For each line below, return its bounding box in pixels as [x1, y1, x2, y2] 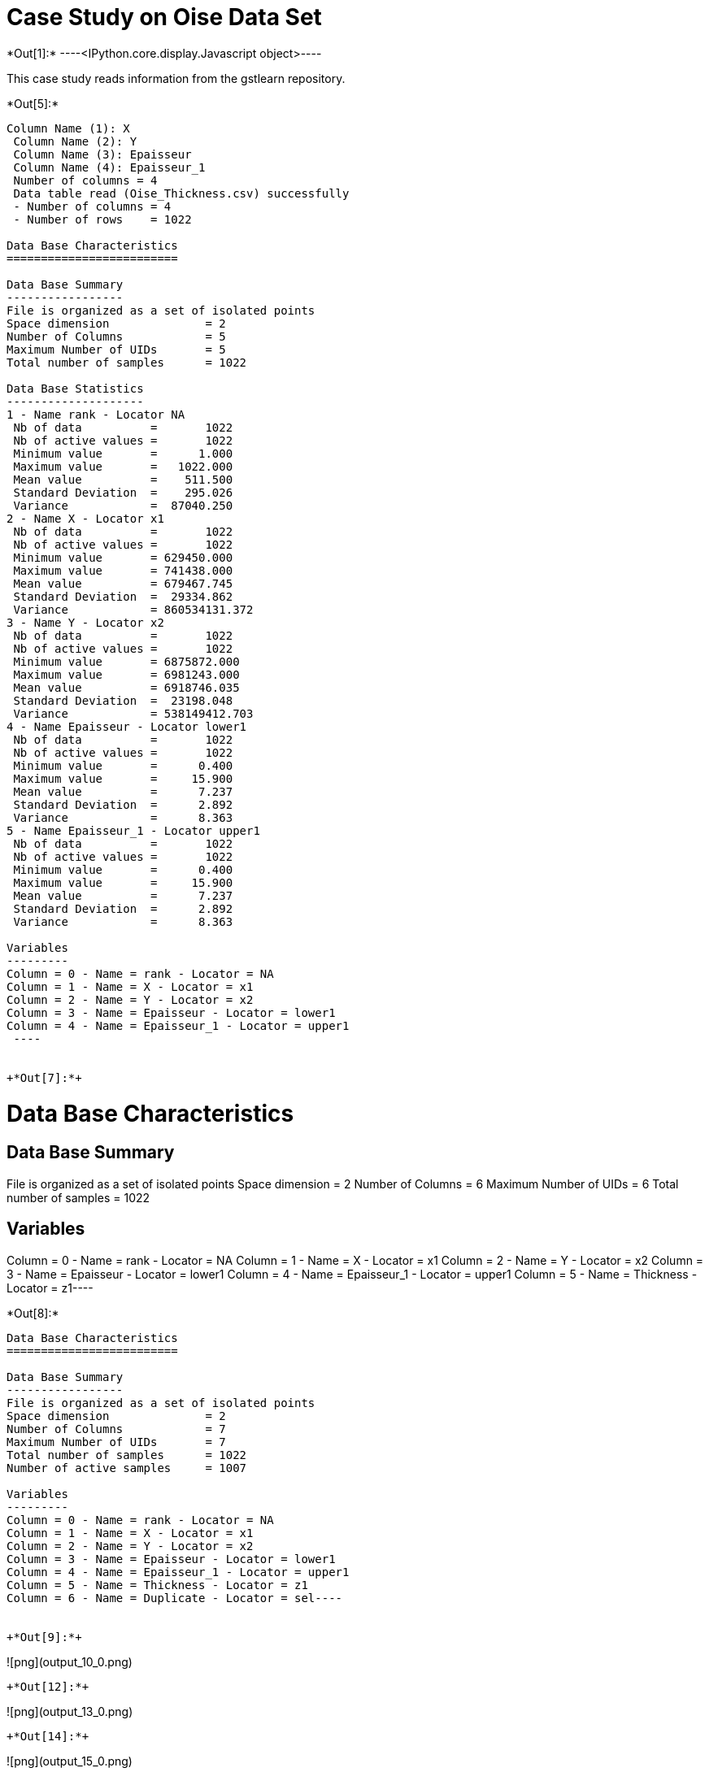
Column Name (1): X [7, 121, 130, 135]
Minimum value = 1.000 [13, 446, 233, 460]
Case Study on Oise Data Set [7, 3, 322, 31]
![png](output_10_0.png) [7, 1654, 133, 1669]
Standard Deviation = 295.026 [13, 485, 233, 499]
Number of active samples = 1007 [7, 1461, 247, 1474]
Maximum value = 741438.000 [13, 563, 233, 577]
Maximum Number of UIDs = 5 [7, 342, 226, 356]
